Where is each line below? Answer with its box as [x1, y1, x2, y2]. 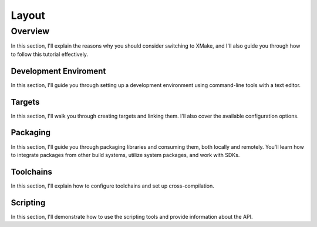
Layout [11, 9, 45, 22]
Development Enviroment [11, 66, 106, 76]
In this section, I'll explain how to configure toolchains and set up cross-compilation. [11, 182, 214, 189]
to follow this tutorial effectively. [11, 51, 88, 58]
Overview [11, 26, 50, 36]
